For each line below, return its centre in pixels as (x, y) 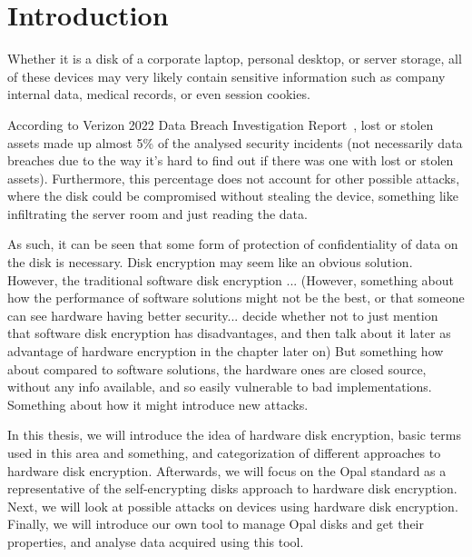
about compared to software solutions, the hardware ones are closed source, (217, 368)
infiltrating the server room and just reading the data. (157, 213)
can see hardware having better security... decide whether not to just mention (223, 315)
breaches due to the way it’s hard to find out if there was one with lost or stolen (231, 160)
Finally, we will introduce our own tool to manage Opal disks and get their (216, 524)
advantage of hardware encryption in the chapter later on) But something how (226, 351)
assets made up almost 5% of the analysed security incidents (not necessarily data (235, 142)
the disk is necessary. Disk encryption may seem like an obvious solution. (210, 262)
